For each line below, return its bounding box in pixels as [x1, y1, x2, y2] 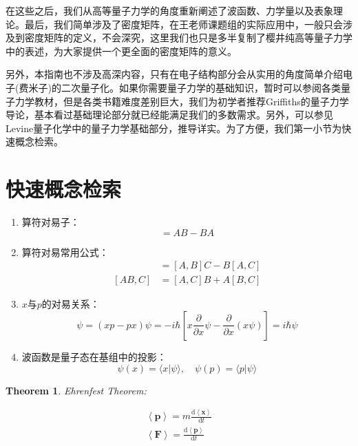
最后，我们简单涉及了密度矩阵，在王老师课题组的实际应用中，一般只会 [24, 17, 343, 31]
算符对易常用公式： [21, 244, 109, 259]
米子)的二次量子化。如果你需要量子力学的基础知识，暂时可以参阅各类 [28, 80, 341, 94]
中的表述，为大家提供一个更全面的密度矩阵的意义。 [6, 43, 237, 58]
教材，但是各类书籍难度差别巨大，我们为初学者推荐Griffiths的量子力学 [34, 94, 349, 108]
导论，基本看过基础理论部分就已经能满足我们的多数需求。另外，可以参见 [6, 107, 333, 122]
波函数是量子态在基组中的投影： [21, 349, 167, 363]
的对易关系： [41, 297, 100, 311]
